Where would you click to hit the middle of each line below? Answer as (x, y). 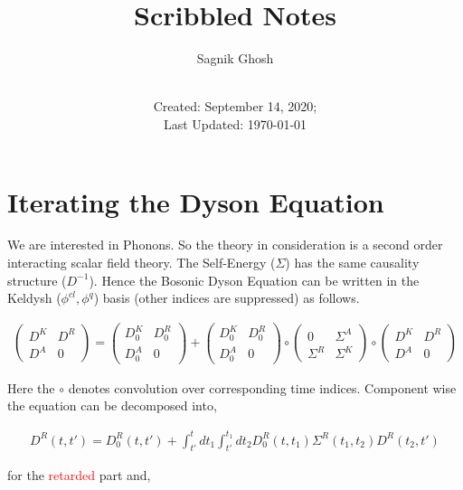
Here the (31, 387)
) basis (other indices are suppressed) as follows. (227, 298)
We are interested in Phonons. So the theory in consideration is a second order (225, 245)
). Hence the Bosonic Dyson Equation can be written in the (254, 280)
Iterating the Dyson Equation (196, 201)
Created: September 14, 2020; (235, 106)
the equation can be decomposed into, (112, 405)
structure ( (37, 280)
